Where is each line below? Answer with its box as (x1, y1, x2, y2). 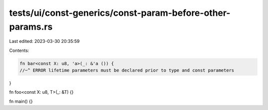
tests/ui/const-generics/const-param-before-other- (9, 7, 231, 18)
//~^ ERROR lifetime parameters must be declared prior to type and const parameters (19, 68, 234, 73)
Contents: (9, 47, 29, 53)
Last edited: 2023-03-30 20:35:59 (9, 38, 80, 44)
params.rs (9, 21, 53, 32)
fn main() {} (9, 98, 33, 104)
